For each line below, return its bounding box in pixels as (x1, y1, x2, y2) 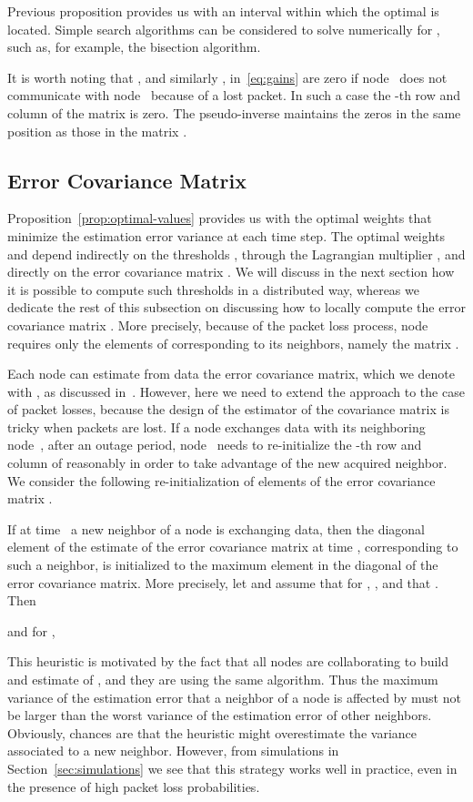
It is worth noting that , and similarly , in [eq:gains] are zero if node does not (7, 67, 448, 86)
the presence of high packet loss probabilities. (7, 777, 260, 796)
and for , (7, 621, 55, 640)
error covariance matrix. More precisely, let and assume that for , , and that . (7, 573, 438, 592)
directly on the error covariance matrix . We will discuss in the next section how (7, 262, 455, 281)
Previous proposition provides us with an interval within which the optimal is (7, 2, 439, 20)
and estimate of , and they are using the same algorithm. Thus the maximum (7, 670, 438, 689)
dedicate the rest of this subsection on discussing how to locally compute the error (7, 298, 466, 317)
